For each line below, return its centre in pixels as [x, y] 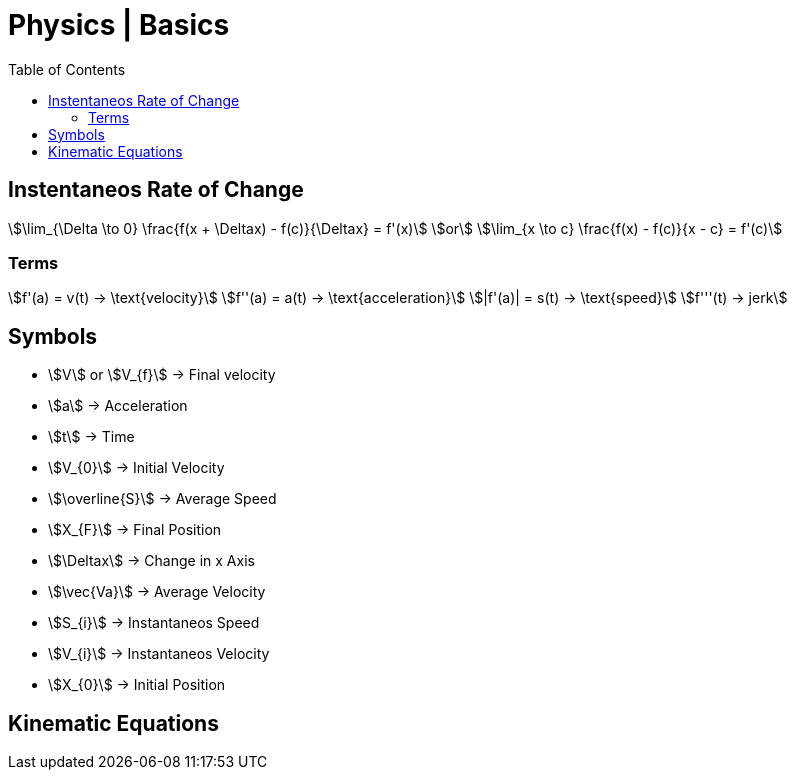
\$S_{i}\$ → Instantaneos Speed [154, 623]
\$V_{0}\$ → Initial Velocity [136, 468]
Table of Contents [67, 69]
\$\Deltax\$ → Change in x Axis [151, 561]
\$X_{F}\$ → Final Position [135, 530]
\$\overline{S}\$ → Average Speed [162, 499]
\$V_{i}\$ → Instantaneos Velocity [159, 654]
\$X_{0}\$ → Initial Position [137, 685]
